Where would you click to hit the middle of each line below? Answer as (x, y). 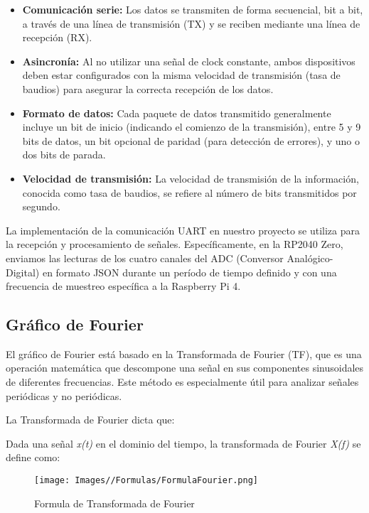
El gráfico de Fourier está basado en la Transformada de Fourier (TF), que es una (184, 353)
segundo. (41, 206)
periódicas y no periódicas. (64, 395)
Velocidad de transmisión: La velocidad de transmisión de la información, (191, 178)
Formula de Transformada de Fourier (114, 503)
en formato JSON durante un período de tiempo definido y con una (189, 272)
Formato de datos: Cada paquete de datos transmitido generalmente (177, 113)
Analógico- (310, 258)
